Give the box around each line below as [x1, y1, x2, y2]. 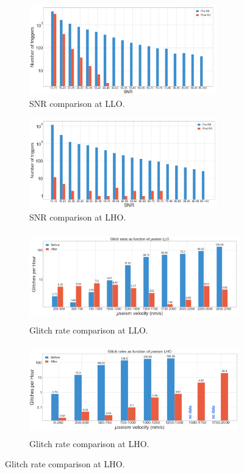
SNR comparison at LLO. [29, 97, 125, 109]
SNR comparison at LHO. [29, 210, 126, 223]
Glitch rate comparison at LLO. [29, 324, 148, 337]
